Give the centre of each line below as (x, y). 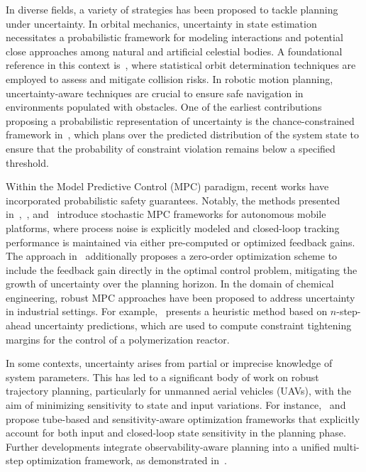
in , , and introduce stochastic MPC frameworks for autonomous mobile (166, 214)
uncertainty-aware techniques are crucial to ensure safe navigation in (155, 93)
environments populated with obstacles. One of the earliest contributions (164, 107)
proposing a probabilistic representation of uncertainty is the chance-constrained (180, 120)
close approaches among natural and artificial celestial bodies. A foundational (174, 51)
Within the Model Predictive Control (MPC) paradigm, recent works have (167, 186)
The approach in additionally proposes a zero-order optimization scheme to (172, 256)
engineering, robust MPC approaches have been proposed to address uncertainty (181, 297)
